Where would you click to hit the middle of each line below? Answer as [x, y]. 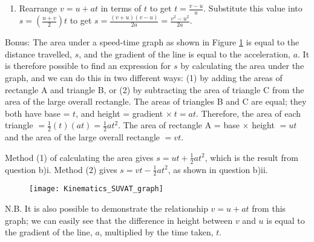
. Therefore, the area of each [248, 113]
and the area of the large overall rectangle [83, 137]
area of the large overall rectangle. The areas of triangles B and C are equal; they [156, 101]
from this [269, 208]
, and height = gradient [119, 113]
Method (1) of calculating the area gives [79, 157]
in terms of [121, 8]
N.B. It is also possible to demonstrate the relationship [106, 208]
